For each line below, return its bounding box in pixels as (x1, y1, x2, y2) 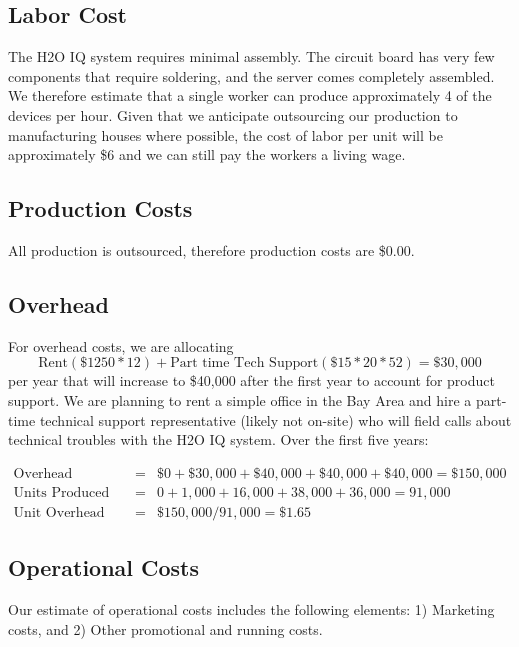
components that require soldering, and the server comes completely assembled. (8, 65, 495, 86)
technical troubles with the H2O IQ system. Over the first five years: (8, 429, 429, 450)
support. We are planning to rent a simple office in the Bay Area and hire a (8, 389, 472, 410)
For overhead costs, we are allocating (8, 335, 234, 356)
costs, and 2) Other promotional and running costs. (8, 618, 323, 639)
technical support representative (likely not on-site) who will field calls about (39, 409, 512, 430)
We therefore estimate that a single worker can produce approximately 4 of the (8, 85, 492, 106)
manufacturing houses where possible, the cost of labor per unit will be (8, 124, 443, 145)
